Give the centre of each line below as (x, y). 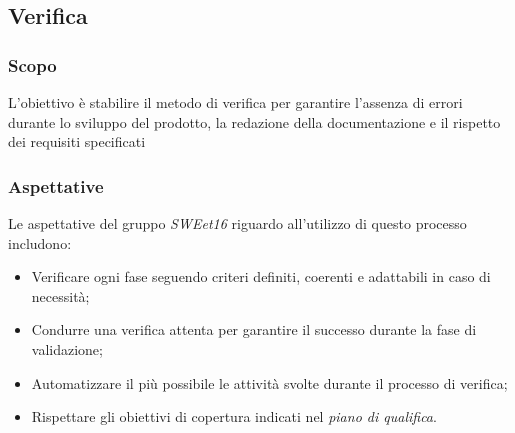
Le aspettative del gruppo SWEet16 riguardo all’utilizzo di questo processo (237, 223)
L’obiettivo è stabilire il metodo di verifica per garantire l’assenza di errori (235, 102)
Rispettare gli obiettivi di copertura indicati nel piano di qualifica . (234, 416)
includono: (40, 242)
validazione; (67, 348)
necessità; (60, 295)
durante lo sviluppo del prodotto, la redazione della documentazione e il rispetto (254, 121)
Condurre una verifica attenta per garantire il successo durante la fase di (254, 329)
